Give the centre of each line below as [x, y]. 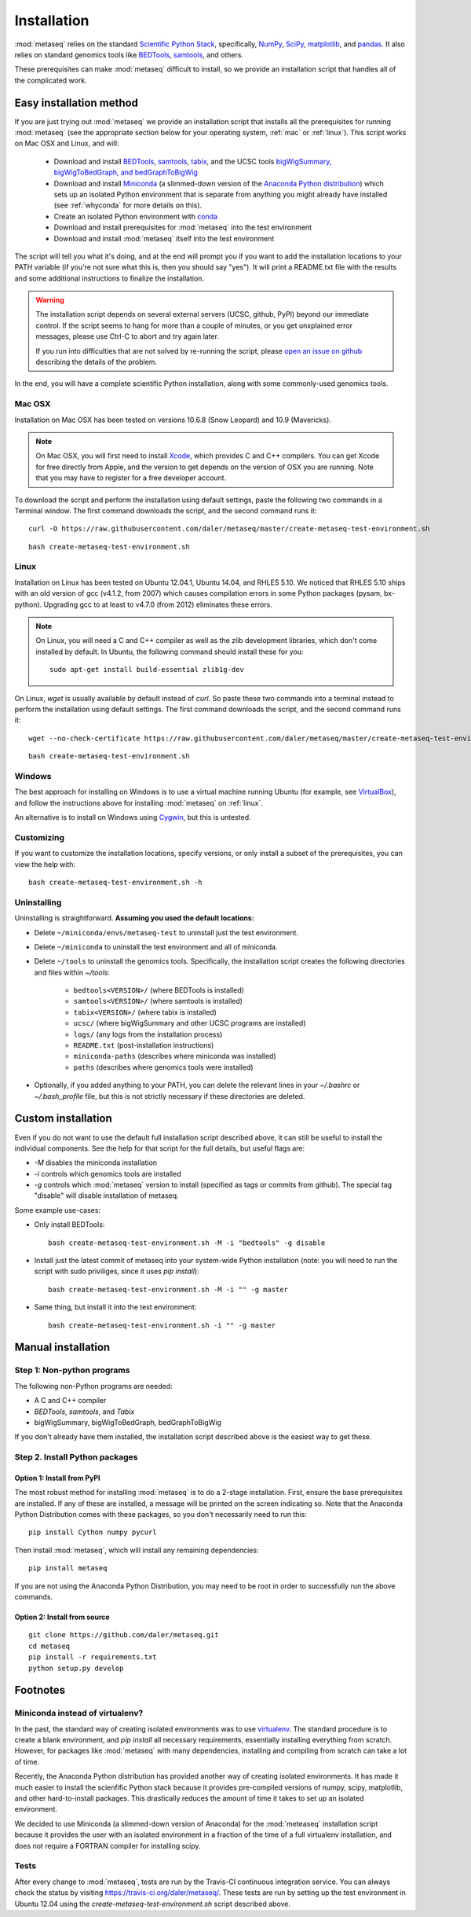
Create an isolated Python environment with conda [136, 216]
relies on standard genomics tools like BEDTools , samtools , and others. [129, 54]
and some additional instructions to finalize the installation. [109, 278]
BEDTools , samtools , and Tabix [84, 1412]
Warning [50, 300]
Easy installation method [77, 103]
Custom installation [64, 1119]
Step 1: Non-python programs [72, 1370]
